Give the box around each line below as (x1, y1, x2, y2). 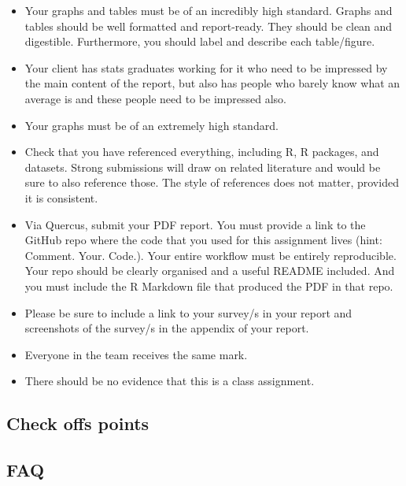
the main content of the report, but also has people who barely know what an (24, 75, 400, 91)
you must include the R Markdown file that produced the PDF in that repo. (24, 277, 393, 294)
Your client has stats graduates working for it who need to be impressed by (24, 59, 388, 76)
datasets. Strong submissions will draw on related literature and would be (24, 158, 381, 175)
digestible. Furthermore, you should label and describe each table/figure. (24, 33, 375, 50)
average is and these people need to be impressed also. (24, 90, 286, 106)
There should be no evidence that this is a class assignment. (24, 373, 315, 389)
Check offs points (6, 411, 149, 436)
